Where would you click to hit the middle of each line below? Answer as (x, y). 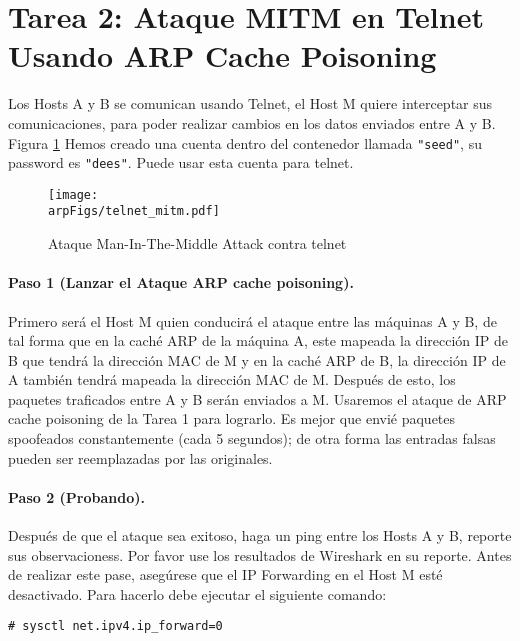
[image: (73, 194)
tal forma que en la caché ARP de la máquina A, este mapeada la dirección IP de (258, 340)
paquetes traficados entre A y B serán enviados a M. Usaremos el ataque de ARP (257, 398)
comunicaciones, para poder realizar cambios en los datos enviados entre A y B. (252, 122)
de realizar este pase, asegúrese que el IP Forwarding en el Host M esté (225, 574)
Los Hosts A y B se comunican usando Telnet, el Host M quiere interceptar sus (250, 103)
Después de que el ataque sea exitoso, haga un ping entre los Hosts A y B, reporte (260, 535)
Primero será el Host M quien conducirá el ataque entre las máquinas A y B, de (252, 320)
